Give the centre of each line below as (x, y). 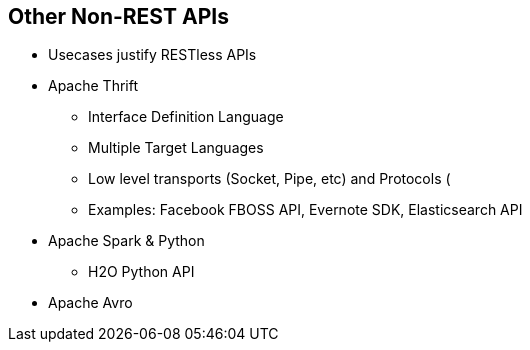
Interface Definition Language (186, 117)
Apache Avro (90, 303)
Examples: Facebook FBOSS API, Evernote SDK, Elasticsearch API (305, 210)
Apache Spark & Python (126, 241)
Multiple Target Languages (176, 148)
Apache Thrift (93, 86)
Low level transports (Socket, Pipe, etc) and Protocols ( (269, 179)
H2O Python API (141, 272)
